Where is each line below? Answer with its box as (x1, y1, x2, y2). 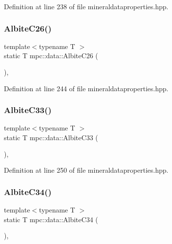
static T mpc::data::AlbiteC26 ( (4, 50, 98, 61)
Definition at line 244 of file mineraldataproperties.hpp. (4, 83, 169, 93)
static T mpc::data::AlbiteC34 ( (4, 214, 98, 224)
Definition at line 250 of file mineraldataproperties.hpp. (4, 165, 169, 175)
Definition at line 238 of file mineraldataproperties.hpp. (4, 1, 169, 11)
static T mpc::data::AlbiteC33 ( (4, 132, 98, 142)
